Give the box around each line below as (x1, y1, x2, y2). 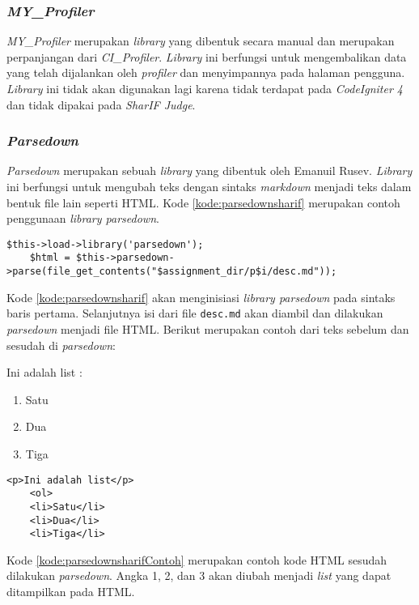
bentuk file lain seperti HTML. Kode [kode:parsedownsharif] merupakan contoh (6, 194, 400, 211)
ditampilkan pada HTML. (6, 583, 135, 600)
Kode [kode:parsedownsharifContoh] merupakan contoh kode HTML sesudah (6, 551, 387, 568)
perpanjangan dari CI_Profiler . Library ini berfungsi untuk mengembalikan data (6, 48, 407, 65)
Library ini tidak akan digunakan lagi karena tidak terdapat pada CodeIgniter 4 (6, 80, 404, 96)
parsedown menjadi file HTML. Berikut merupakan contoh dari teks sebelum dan (6, 321, 409, 337)
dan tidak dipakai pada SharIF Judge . (6, 96, 196, 113)
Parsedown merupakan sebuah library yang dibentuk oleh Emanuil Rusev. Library (6, 162, 413, 179)
